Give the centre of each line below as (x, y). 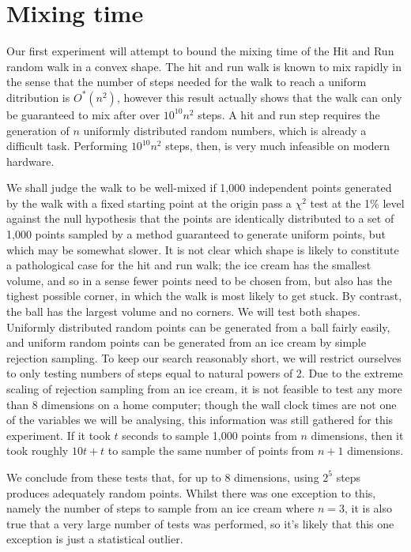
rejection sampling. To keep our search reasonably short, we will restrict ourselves (204, 357)
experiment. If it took (58, 435)
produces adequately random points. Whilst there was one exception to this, (191, 492)
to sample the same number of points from (211, 451)
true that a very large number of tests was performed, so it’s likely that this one (200, 523)
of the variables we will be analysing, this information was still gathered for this (200, 420)
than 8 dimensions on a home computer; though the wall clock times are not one (202, 404)
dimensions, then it (357, 435)
